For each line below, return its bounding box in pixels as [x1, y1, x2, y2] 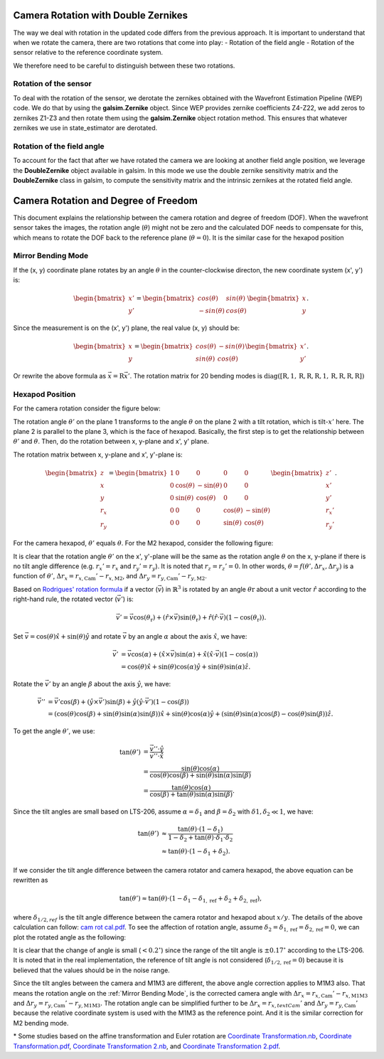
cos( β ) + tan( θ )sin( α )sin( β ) [149, 790, 233, 798]
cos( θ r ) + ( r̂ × [133, 614, 174, 624]
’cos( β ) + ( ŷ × [58, 698, 100, 706]
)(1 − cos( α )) [219, 650, 259, 658]
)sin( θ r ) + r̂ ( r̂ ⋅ [177, 614, 220, 624]
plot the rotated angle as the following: [13, 932, 127, 942]
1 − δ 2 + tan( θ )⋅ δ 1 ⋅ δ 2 [168, 833, 233, 843]
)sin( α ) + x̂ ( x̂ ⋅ [174, 650, 216, 658]
